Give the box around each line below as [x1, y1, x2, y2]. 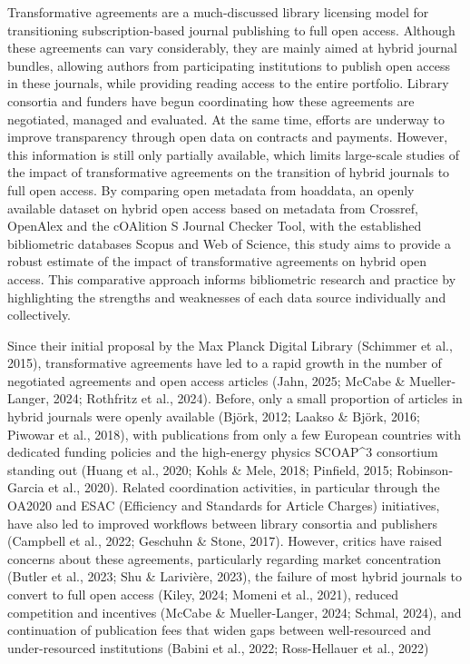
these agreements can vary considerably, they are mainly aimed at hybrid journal [7, 38, 457, 57]
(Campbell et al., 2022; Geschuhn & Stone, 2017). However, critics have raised [7, 531, 443, 550]
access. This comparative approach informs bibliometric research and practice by [7, 269, 456, 288]
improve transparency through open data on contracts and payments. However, [7, 127, 448, 146]
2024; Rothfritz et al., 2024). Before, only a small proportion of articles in [53, 389, 463, 408]
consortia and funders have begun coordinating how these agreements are [7, 91, 415, 110]
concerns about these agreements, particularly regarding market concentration [7, 549, 442, 568]
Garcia [7, 478, 44, 497]
